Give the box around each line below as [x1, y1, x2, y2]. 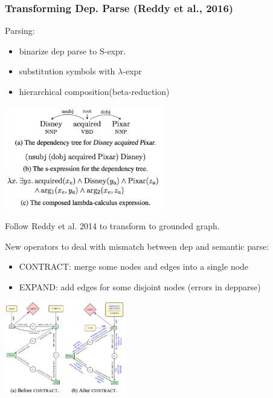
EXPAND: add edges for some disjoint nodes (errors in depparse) [19, 281, 261, 293]
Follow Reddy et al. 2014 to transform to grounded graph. [5, 220, 220, 232]
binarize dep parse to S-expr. [19, 44, 126, 57]
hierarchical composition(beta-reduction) [19, 85, 170, 97]
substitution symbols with [19, 65, 115, 77]
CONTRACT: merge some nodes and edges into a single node [19, 260, 249, 273]
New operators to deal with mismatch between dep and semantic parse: [5, 240, 269, 252]
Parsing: [5, 24, 35, 37]
